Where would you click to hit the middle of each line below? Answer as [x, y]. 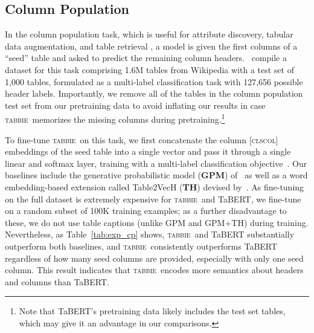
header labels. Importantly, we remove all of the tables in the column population [154, 93]
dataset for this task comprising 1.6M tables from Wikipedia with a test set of [149, 69]
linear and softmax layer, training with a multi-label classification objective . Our [156, 163]
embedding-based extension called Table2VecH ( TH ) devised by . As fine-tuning [155, 186]
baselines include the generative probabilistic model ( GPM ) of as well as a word [156, 175]
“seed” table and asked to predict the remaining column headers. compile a [146, 58]
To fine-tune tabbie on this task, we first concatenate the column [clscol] [142, 139]
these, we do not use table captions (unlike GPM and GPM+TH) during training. [157, 222]
